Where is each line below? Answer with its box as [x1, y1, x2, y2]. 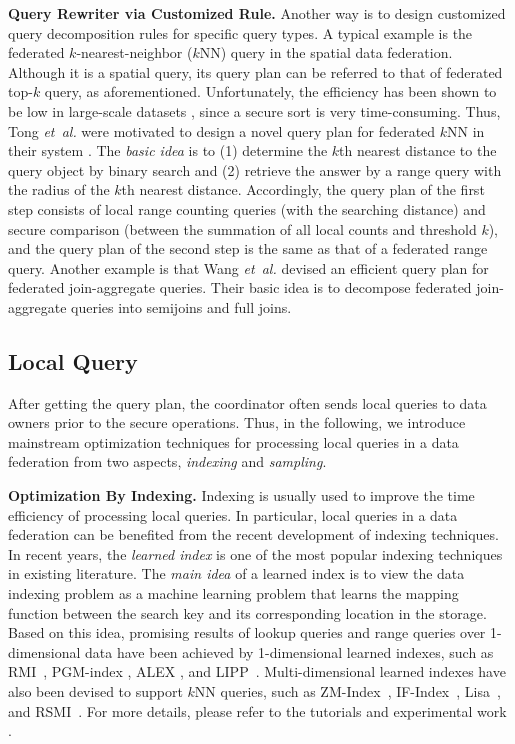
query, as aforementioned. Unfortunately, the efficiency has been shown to [44, 81, 497, 102]
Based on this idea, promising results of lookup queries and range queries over [8, 622, 486, 643]
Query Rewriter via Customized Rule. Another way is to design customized [8, 3, 506, 23]
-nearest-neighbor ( [76, 42, 193, 63]
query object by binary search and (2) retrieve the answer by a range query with [8, 159, 502, 180]
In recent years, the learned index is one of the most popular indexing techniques [8, 543, 503, 564]
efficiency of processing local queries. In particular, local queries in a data [8, 504, 458, 525]
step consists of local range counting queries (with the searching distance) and [8, 198, 486, 219]
